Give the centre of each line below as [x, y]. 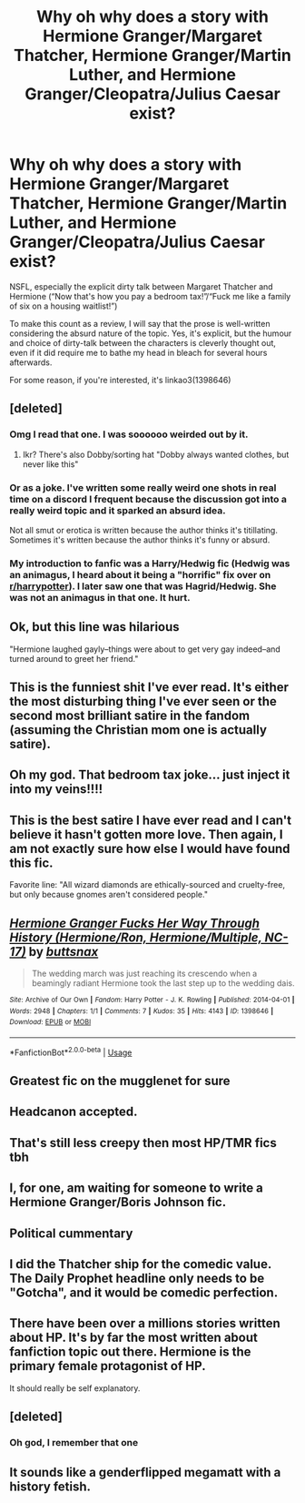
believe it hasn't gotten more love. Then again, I [146, 834]
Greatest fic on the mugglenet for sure [120, 1081]
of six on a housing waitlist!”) [64, 306]
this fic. [31, 863]
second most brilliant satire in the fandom [130, 716]
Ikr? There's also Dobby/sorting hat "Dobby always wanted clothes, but [156, 454]
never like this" [50, 464]
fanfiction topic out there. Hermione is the [130, 1352]
